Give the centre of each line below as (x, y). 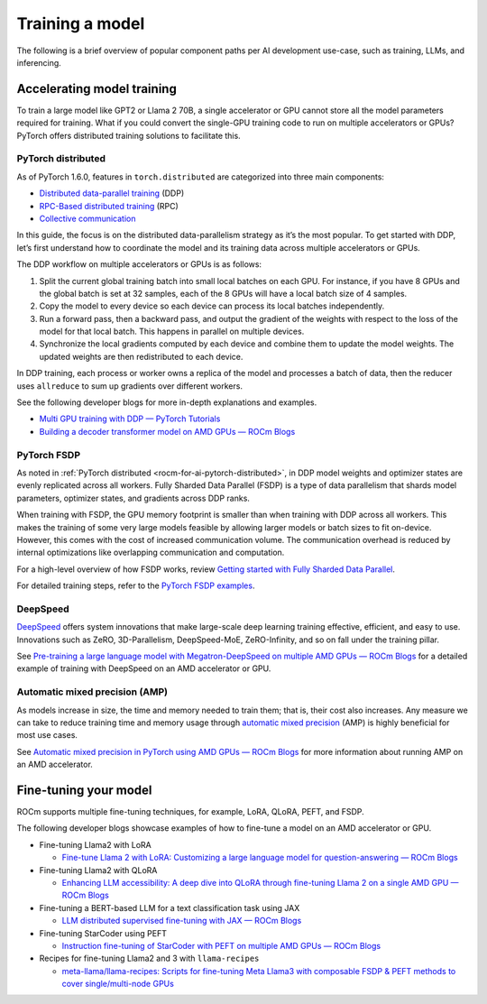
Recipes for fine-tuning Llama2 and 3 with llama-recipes (149, 958)
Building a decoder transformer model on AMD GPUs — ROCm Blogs (167, 431)
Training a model (81, 23)
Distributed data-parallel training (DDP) (112, 193)
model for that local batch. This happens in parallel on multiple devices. (172, 332)
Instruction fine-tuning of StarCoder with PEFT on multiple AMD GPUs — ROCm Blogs (221, 945)
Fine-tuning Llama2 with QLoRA (98, 870)
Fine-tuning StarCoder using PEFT (103, 933)
